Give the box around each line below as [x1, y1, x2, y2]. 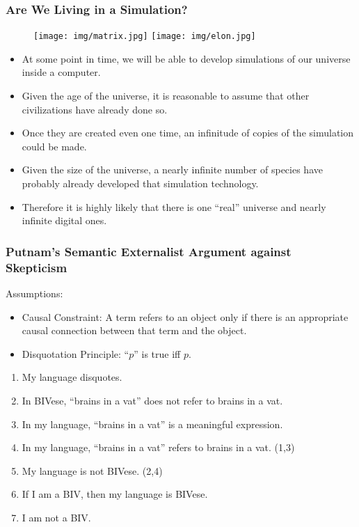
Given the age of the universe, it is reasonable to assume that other [22, 88, 310, 103]
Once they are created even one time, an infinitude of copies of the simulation [22, 125, 354, 140]
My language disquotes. [22, 370, 122, 384]
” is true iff [134, 346, 181, 361]
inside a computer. [22, 65, 101, 79]
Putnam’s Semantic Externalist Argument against [6, 242, 292, 260]
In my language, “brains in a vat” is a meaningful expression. [22, 416, 283, 431]
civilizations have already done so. [22, 102, 168, 116]
